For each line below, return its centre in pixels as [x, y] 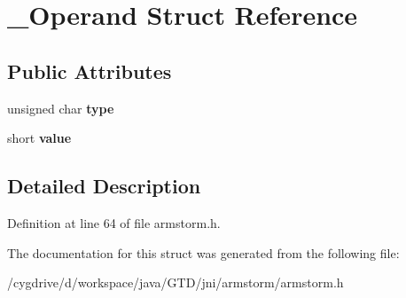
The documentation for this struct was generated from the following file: [203, 252]
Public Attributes [90, 71]
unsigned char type [61, 108]
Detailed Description [104, 186]
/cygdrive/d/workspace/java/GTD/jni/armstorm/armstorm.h [176, 282]
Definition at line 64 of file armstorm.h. [114, 222]
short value [39, 138]
